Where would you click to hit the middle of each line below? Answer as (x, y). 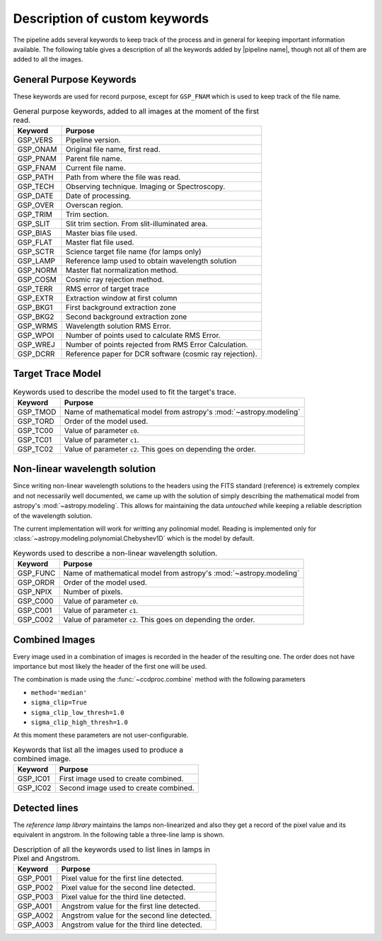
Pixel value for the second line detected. (128, 887)
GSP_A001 (35, 906)
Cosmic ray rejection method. (115, 280)
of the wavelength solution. (53, 515)
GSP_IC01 (34, 779)
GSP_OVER (36, 205)
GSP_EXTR (35, 298)
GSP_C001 (35, 611)
